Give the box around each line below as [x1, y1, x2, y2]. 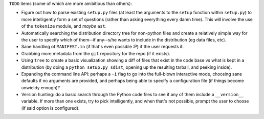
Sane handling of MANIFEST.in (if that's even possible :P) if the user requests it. [21, 44, 184, 50]
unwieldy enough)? [21, 84, 60, 90]
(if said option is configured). [21, 105, 80, 111]
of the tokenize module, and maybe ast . [21, 23, 107, 29]
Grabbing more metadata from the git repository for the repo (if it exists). [21, 50, 171, 56]
